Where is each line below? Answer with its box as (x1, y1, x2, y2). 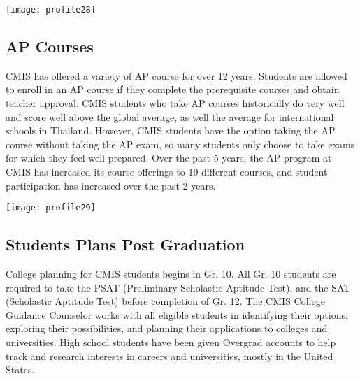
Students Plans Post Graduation (6, 234, 245, 255)
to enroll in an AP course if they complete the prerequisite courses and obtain (6, 82, 340, 96)
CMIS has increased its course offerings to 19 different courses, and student (6, 164, 328, 179)
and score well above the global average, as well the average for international (6, 109, 334, 124)
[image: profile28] (6, 5, 96, 15)
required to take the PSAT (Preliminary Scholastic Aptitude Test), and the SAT (6, 280, 351, 294)
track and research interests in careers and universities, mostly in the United (6, 348, 333, 363)
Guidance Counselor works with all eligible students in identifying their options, (6, 307, 348, 322)
